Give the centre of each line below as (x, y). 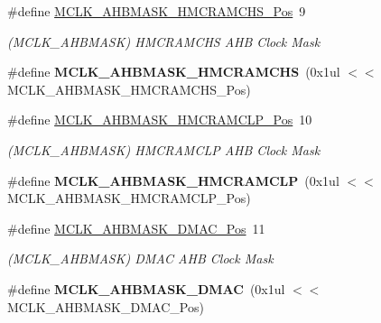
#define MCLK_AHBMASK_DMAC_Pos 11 (136, 228)
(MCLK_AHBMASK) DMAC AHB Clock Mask (140, 258)
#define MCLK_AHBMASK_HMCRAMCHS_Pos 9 (157, 11)
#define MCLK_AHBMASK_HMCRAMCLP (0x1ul (173, 180)
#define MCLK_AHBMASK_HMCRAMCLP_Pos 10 (160, 120)
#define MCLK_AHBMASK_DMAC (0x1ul (146, 288)
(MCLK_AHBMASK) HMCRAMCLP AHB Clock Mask (164, 149)
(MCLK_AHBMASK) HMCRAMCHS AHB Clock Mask (164, 41)
